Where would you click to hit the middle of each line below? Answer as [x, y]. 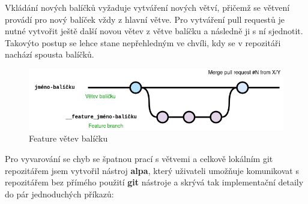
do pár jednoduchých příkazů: [59, 193]
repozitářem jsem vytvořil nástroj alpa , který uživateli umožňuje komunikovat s [152, 170]
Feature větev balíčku [68, 138]
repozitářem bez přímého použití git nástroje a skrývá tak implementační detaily [154, 182]
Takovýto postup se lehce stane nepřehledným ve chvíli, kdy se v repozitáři [143, 42]
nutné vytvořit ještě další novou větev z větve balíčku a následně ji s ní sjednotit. [154, 31]
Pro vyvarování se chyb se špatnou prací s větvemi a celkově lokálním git [139, 158]
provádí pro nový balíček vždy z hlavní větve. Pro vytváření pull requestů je [145, 19]
